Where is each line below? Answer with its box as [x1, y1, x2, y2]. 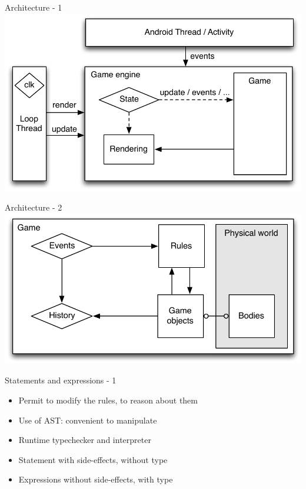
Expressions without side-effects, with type [18, 473, 173, 485]
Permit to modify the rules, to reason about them [18, 394, 198, 406]
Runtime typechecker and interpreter [18, 434, 151, 446]
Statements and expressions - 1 [5, 374, 117, 386]
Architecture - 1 [5, 1, 62, 13]
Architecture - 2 [5, 201, 62, 214]
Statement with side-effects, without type [18, 453, 168, 465]
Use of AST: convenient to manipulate [18, 413, 157, 426]
